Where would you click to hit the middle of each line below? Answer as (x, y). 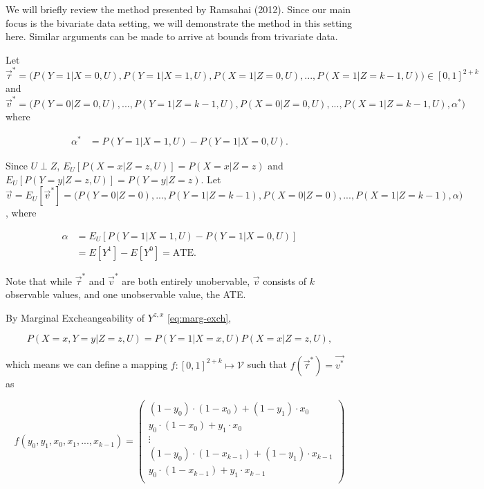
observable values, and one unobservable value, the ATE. (126, 294)
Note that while (39, 280)
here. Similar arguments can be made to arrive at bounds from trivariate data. (172, 36)
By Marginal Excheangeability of (75, 317)
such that (267, 364)
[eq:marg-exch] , (199, 317)
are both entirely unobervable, (186, 280)
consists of (285, 280)
